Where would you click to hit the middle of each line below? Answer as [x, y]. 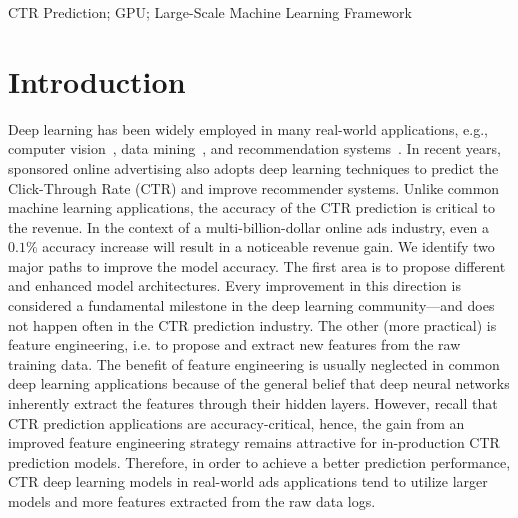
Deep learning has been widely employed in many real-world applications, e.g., [248, 128]
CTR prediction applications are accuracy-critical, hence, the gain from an [236, 422]
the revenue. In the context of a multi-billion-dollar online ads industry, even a [248, 226]
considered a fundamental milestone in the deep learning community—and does [251, 305]
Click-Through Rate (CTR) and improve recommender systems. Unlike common [254, 187]
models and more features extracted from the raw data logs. [192, 501]
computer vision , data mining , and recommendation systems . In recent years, [254, 148]
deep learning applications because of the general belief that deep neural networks [259, 383]
